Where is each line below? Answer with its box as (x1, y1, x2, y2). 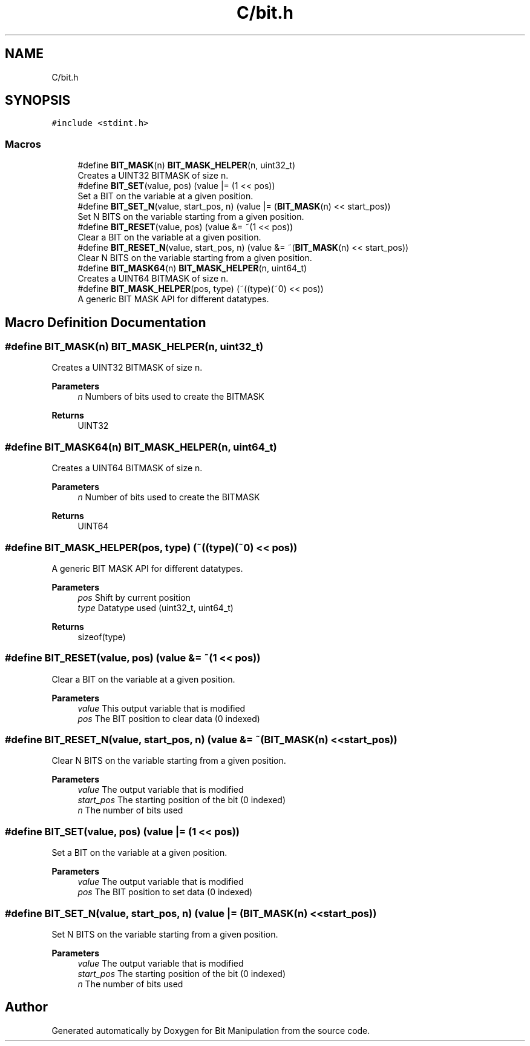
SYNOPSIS (5, 93, 71, 108)
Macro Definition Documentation (5, 314, 206, 330)
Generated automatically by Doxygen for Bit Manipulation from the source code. (51, 1025, 370, 1036)
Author (5, 999, 48, 1015)
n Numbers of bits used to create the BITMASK (77, 391, 264, 402)
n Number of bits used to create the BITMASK (77, 492, 260, 503)
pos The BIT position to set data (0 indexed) (77, 887, 253, 898)
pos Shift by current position (77, 592, 191, 603)
